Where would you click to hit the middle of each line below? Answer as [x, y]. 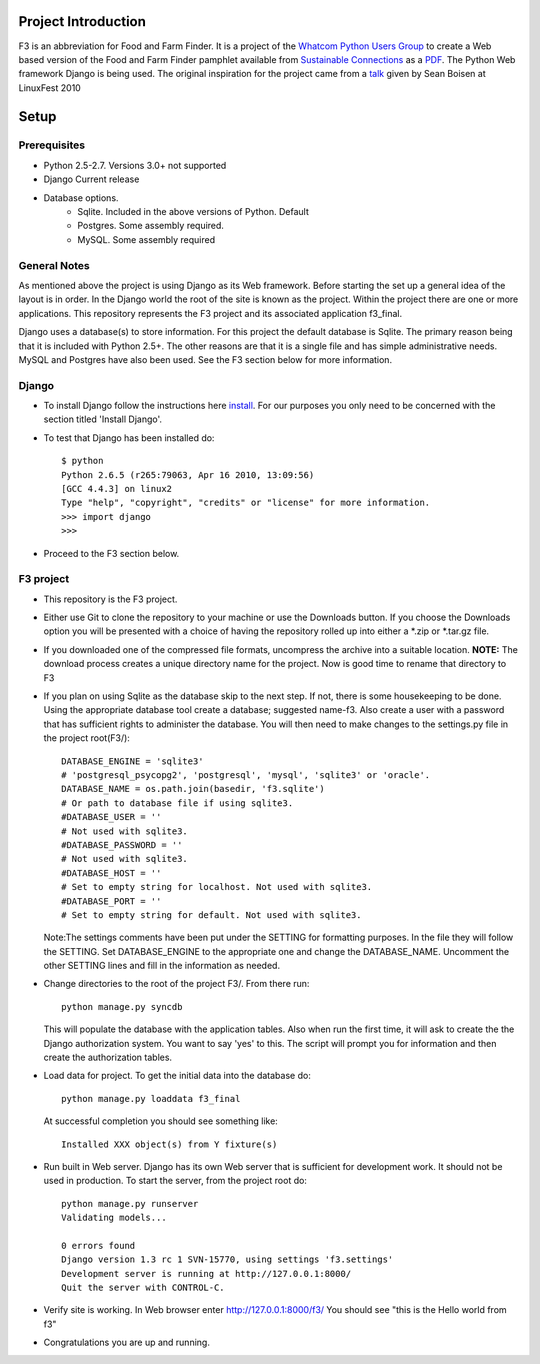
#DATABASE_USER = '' [111, 817]
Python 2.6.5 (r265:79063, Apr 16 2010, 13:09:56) [188, 474]
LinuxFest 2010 [50, 87]
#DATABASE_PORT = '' [111, 901]
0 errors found [98, 1245]
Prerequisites [51, 145]
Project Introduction [82, 21]
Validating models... [114, 1218]
